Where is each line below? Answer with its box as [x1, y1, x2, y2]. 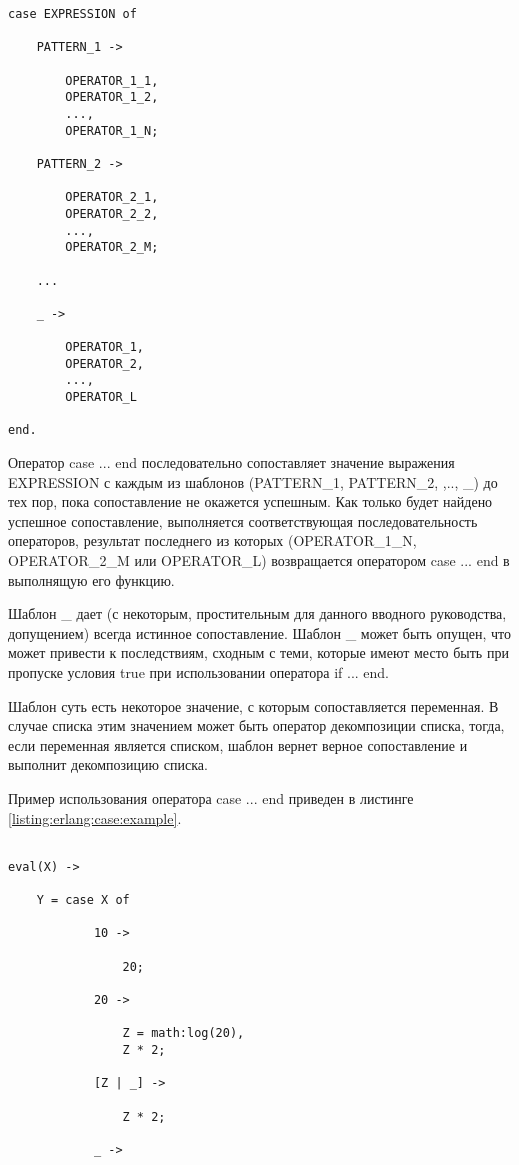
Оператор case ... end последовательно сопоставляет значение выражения [8, 452, 455, 473]
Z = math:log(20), [122, 1026, 245, 1041]
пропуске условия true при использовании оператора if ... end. [8, 662, 390, 682]
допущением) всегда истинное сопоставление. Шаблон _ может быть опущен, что [8, 622, 512, 643]
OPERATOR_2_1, [65, 190, 159, 205]
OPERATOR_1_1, [65, 73, 159, 88]
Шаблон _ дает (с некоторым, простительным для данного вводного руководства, [8, 603, 507, 624]
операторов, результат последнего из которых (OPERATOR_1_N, [8, 530, 417, 551]
